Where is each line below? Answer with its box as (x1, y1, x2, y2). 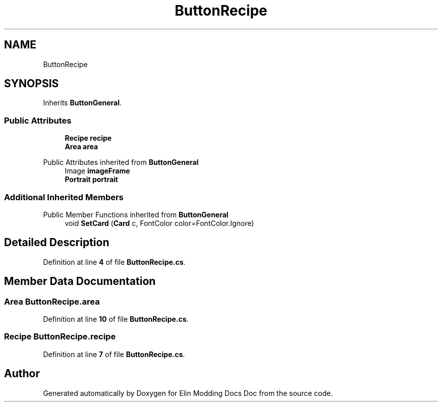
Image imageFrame (65, 166, 130, 176)
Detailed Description (4, 236, 109, 249)
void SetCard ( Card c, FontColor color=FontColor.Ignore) (65, 218, 254, 227)
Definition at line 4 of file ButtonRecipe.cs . (43, 257, 186, 266)
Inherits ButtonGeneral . (43, 98, 122, 107)
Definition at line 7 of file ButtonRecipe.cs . (43, 350, 185, 359)
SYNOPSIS (4, 77, 59, 90)
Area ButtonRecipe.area (4, 296, 100, 307)
